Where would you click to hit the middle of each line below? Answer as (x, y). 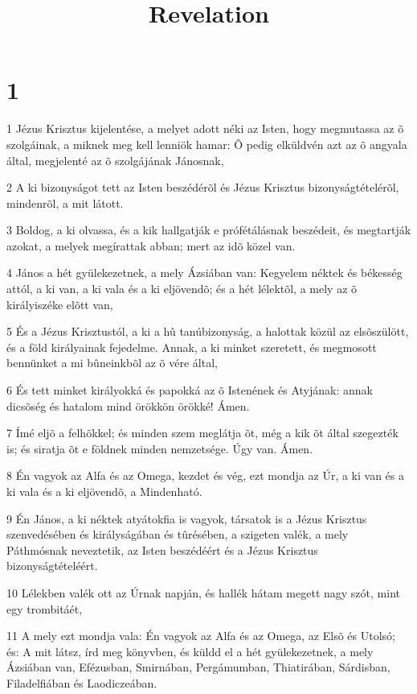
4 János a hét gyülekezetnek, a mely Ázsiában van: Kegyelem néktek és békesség (204, 273)
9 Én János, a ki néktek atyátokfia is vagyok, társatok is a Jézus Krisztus (187, 518)
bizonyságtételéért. (52, 566)
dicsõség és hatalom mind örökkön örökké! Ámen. (128, 405)
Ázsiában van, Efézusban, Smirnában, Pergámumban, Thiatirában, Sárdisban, (198, 667)
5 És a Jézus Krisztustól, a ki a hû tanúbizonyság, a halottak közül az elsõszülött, (208, 331)
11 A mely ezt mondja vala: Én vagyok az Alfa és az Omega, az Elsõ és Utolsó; (201, 636)
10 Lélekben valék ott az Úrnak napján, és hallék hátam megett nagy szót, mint (203, 592)
